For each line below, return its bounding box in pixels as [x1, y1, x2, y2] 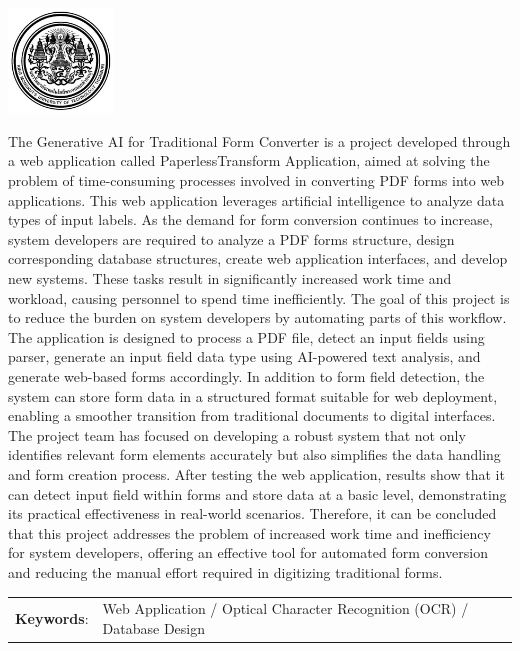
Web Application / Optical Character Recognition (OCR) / [102, 598, 469, 619]
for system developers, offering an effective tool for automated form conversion [8, 542, 489, 563]
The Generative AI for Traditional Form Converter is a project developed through [8, 130, 511, 151]
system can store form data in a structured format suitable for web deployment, [8, 385, 498, 406]
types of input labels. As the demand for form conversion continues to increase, [8, 209, 493, 230]
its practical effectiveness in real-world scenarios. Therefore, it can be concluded [8, 503, 497, 524]
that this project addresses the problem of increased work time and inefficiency [8, 522, 491, 543]
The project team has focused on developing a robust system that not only [8, 424, 466, 445]
